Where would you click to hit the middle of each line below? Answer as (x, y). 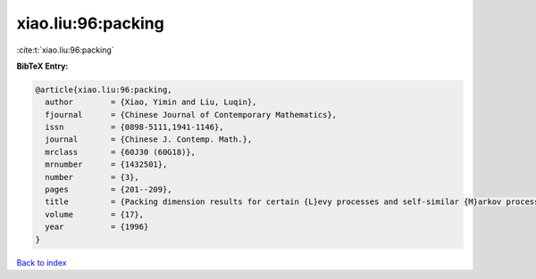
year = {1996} (97, 227)
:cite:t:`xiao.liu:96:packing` (66, 50)
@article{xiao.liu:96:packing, (104, 90)
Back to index (42, 262)
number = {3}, (92, 177)
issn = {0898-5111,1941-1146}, (134, 127)
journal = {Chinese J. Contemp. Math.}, (149, 139)
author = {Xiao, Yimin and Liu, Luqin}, (151, 102)
